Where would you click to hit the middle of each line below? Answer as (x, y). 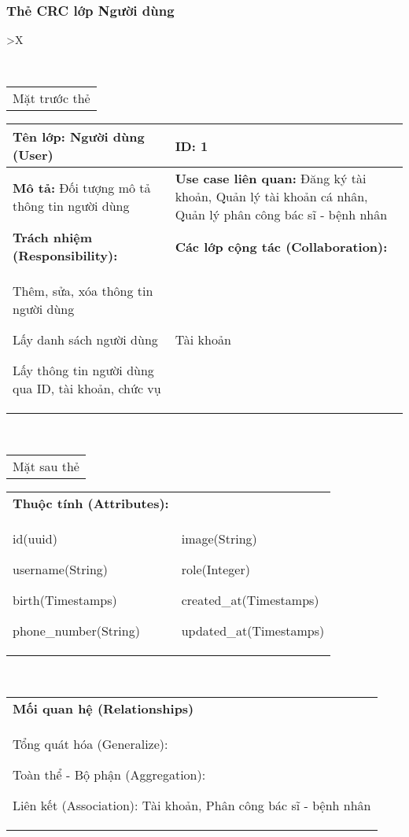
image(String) (219, 538)
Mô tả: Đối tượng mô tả (82, 187)
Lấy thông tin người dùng (83, 371)
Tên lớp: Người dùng (79, 137)
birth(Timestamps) (65, 600)
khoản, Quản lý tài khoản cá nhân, (271, 197)
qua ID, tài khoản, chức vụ (87, 389)
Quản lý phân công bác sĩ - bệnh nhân (281, 215)
